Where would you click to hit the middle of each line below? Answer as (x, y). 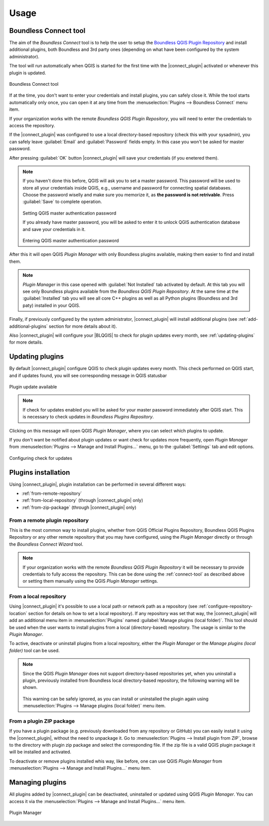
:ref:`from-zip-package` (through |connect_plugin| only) (79, 507)
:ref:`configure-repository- (226, 607)
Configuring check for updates (41, 458)
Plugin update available (33, 387)
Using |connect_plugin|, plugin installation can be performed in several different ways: (98, 484)
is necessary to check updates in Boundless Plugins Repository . (88, 417)
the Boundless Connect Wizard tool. (46, 544)
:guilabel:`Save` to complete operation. (62, 202)
